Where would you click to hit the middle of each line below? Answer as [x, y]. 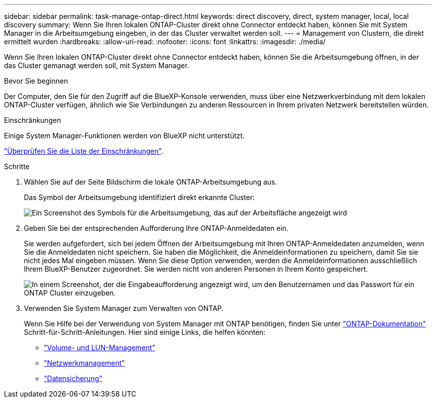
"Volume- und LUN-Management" [100, 348]
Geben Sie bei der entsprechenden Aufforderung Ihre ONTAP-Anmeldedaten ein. [156, 228]
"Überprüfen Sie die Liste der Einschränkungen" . [84, 151]
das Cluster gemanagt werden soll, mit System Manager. [97, 65]
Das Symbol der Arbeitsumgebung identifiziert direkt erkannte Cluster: [139, 197]
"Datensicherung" [73, 378]
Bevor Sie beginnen [36, 81]
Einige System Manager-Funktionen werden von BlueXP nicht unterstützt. [124, 136]
